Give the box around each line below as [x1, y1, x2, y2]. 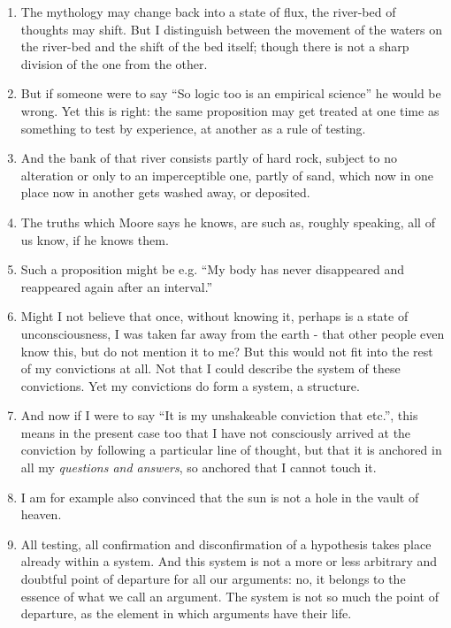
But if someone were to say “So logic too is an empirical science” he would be [20, 84, 441, 103]
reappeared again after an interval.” [20, 277, 213, 295]
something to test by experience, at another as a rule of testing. [20, 119, 366, 137]
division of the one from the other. [20, 54, 208, 73]
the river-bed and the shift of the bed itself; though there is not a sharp [20, 37, 409, 56]
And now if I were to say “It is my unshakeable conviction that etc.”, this [20, 406, 418, 425]
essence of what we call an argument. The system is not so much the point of [20, 586, 439, 605]
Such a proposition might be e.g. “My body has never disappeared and [20, 260, 405, 279]
